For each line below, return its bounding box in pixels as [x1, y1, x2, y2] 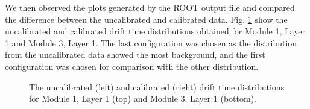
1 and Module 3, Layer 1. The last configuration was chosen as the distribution [5, 36, 297, 49]
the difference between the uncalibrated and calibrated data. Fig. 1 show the [5, 13, 288, 25]
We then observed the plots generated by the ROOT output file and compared [5, 1, 295, 13]
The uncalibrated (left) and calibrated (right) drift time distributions [29, 80, 285, 93]
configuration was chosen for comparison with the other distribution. [5, 60, 259, 72]
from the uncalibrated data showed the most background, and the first [5, 48, 265, 61]
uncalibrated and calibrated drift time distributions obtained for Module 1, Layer [5, 25, 306, 37]
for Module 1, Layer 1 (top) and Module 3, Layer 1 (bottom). [29, 92, 256, 105]
